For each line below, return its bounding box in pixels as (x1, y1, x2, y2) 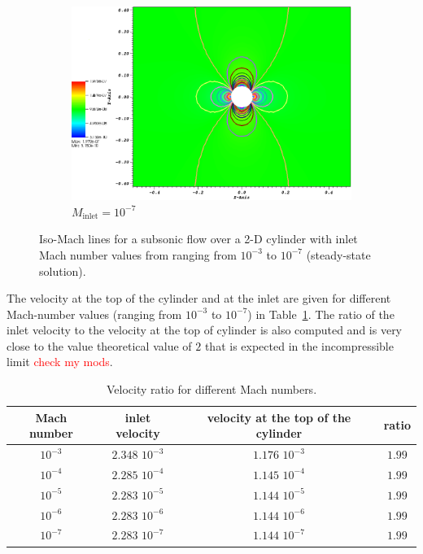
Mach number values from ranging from (39, 246, 237, 263)
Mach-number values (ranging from (7, 305, 182, 322)
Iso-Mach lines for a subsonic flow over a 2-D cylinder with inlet (39, 230, 358, 247)
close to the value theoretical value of (7, 337, 192, 354)
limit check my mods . (7, 353, 113, 370)
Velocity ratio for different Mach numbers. (106, 381, 317, 398)
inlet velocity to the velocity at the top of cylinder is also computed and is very (7, 321, 403, 338)
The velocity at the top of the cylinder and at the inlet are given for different (7, 290, 391, 307)
